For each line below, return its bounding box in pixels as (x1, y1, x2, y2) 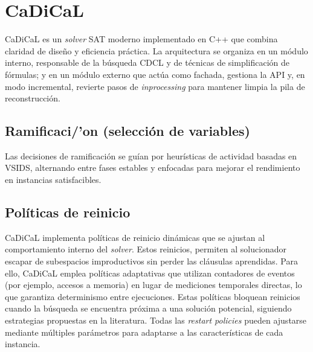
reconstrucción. (5, 92, 60, 104)
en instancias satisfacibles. (5, 173, 102, 186)
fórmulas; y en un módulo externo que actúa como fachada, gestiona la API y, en (5, 68, 305, 80)
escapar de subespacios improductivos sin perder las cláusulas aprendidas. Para (5, 255, 298, 267)
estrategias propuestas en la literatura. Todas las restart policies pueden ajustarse (5, 314, 307, 327)
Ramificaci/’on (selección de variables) (5, 121, 250, 140)
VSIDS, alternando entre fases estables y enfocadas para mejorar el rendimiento (5, 161, 300, 174)
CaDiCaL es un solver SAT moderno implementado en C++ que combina (5, 33, 278, 45)
